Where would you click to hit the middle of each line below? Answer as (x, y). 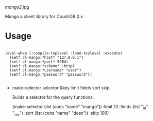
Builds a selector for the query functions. (53, 97)
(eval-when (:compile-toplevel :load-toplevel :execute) (64, 53)
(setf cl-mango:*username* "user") (45, 70)
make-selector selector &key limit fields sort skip (61, 87)
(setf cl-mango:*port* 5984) (39, 62)
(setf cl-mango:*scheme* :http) (42, 66)
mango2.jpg (17, 7)
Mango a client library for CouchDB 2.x (44, 16)
